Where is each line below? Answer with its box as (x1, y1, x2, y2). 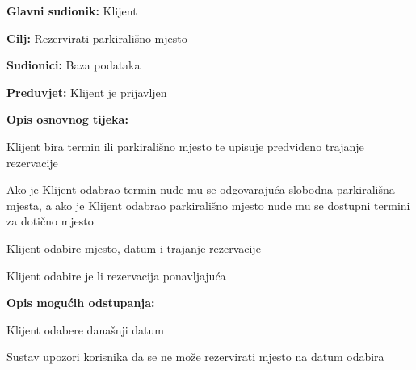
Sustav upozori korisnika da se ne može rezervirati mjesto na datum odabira (6, 348, 384, 365)
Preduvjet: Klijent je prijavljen (6, 83, 167, 100)
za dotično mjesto (6, 212, 94, 229)
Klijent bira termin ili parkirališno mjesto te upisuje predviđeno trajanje (6, 137, 364, 154)
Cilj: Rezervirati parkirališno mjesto (6, 29, 187, 46)
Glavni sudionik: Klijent (6, 2, 137, 19)
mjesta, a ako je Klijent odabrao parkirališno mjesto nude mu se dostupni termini (6, 196, 410, 213)
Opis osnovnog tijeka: (6, 111, 128, 128)
